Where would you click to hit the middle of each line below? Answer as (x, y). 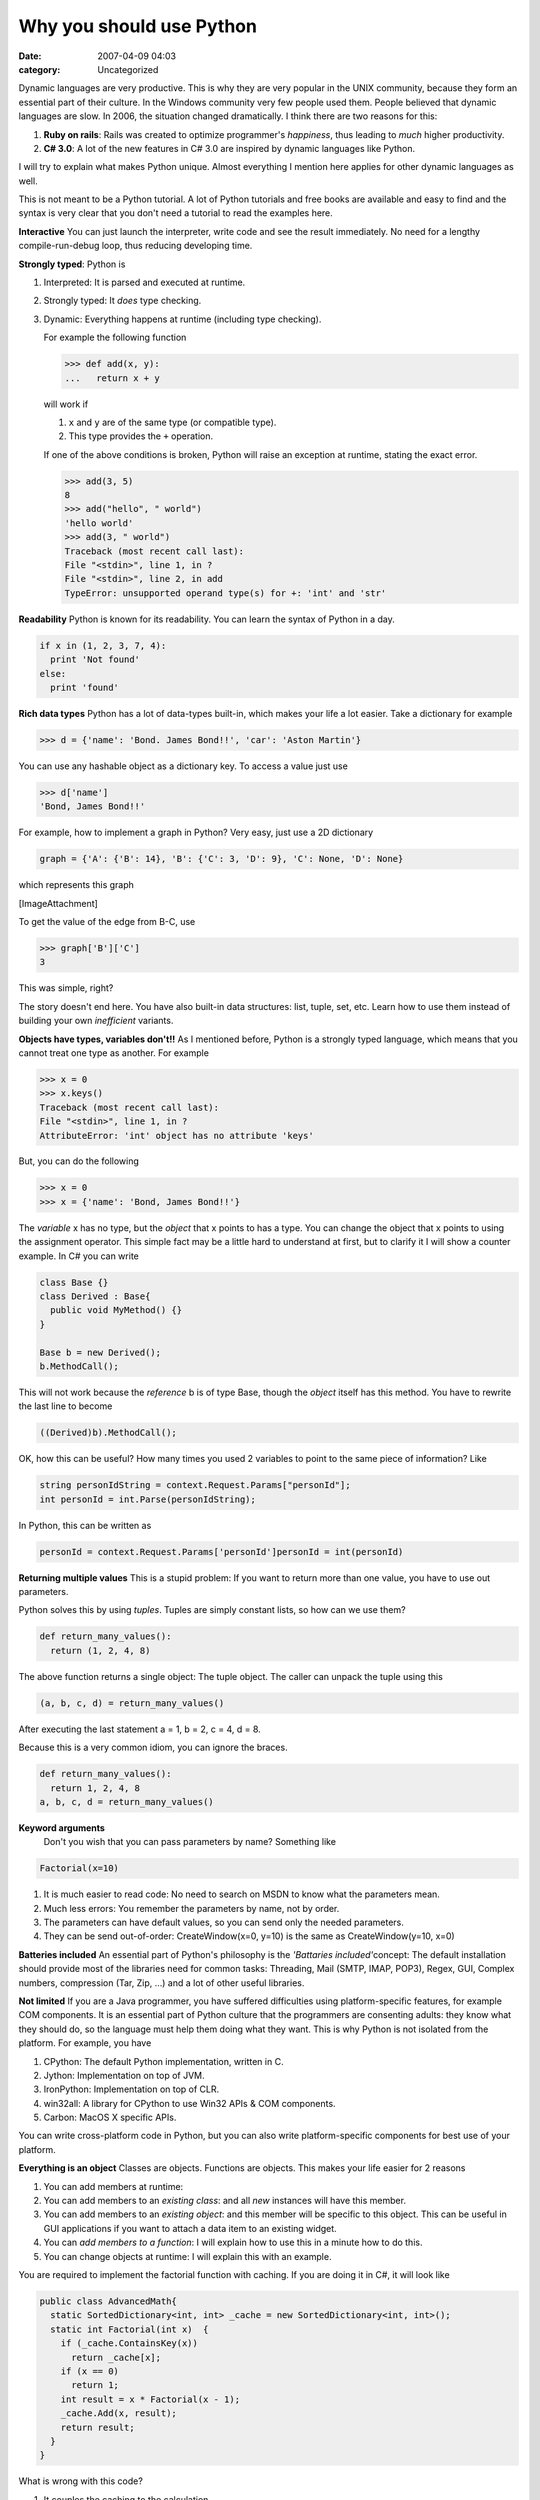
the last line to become (65, 1406)
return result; (97, 2427)
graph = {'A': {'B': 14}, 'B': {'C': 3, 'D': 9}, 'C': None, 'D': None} (221, 859)
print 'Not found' (95, 659)
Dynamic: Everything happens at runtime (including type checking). (182, 319)
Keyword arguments (61, 1827)
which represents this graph (76, 885)
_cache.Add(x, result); (118, 2413)
